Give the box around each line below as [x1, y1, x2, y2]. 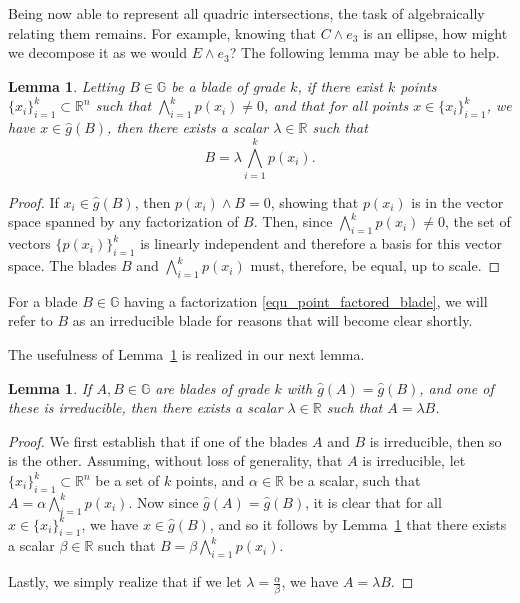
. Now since [128, 491, 199, 512]
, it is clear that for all [305, 491, 442, 512]
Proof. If [8, 191, 59, 212]
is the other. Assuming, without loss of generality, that [8, 450, 343, 471]
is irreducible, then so [369, 430, 502, 451]
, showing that [270, 191, 359, 212]
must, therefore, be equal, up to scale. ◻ [250, 255, 501, 276]
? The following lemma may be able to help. [229, 42, 500, 63]
